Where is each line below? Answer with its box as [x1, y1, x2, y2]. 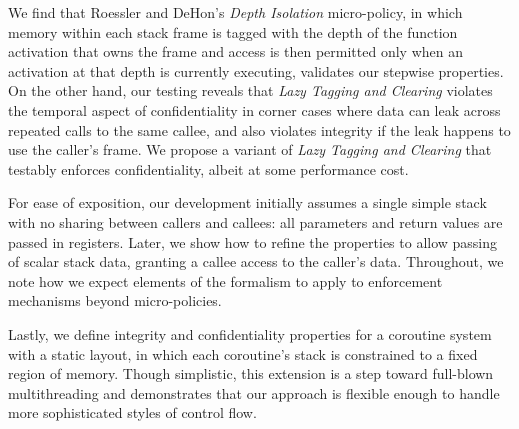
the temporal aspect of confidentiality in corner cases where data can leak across [8, 99, 501, 120]
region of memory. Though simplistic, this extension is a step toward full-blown [8, 363, 494, 384]
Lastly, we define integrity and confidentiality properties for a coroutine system [8, 323, 492, 344]
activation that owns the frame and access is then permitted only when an [8, 41, 463, 62]
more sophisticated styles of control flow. [8, 402, 257, 423]
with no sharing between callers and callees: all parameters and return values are [8, 211, 503, 232]
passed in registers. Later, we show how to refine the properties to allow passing [8, 231, 498, 252]
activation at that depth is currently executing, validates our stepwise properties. [8, 60, 504, 81]
